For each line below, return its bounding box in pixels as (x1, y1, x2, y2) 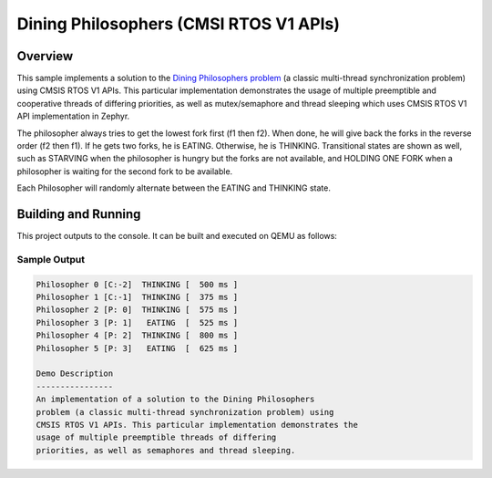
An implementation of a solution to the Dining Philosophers (36, 394, 315, 405)
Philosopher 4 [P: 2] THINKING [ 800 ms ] (36, 330, 239, 341)
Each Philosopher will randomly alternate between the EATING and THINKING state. (16, 182, 332, 193)
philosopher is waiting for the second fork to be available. (16, 165, 233, 177)
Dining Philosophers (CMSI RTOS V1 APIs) (16, 14, 341, 34)
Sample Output (16, 253, 86, 265)
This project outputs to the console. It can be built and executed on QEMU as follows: (16, 231, 337, 242)
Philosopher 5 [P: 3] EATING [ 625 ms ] (36, 343, 239, 353)
